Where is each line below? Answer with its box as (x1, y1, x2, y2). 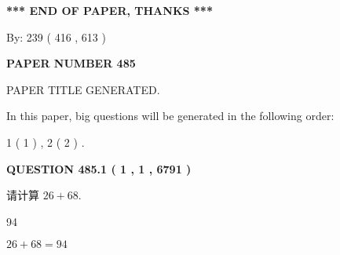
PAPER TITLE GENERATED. (6, 81, 160, 97)
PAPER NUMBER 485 (6, 55, 136, 71)
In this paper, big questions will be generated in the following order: (6, 107, 335, 124)
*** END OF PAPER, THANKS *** (6, 2, 213, 18)
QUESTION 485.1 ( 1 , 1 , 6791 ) (6, 160, 192, 177)
